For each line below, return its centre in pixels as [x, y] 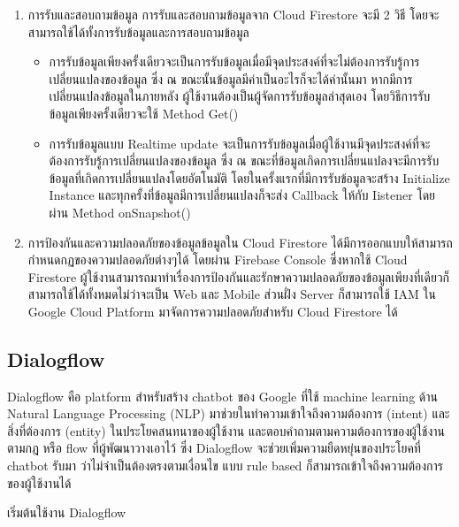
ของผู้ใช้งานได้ [39, 482]
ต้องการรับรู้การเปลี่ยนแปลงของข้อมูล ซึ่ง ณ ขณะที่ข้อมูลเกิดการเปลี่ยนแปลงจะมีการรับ [244, 160]
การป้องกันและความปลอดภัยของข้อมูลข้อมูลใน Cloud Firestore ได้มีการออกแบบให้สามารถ [240, 242]
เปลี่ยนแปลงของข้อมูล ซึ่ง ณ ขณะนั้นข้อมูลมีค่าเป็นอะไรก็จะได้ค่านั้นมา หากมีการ [231, 78]
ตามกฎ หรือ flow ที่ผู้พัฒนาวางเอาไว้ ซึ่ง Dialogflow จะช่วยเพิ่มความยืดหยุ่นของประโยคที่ [214, 448]
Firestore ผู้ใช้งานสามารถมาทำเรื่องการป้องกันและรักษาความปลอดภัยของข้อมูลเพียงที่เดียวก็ [239, 276]
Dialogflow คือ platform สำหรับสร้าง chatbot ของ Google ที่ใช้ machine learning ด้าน [222, 396]
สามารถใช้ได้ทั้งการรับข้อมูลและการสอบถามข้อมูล [138, 31]
